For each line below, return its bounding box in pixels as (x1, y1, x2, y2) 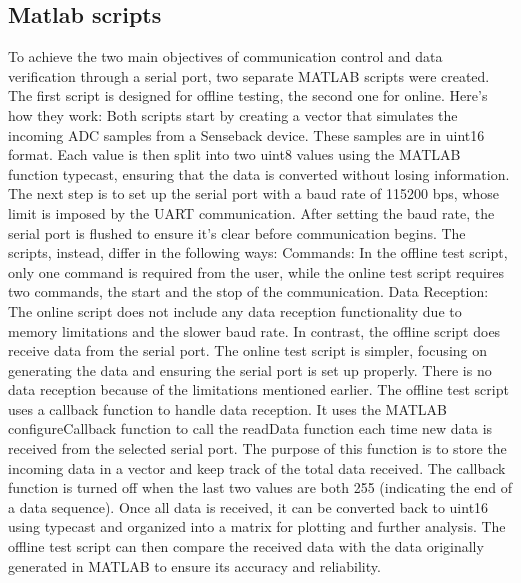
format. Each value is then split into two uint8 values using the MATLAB (8, 144, 461, 165)
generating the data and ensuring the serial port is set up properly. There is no (8, 359, 492, 380)
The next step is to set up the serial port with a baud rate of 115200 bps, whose (8, 183, 499, 204)
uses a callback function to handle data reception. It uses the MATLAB (8, 398, 447, 419)
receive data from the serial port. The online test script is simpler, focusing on (8, 340, 488, 361)
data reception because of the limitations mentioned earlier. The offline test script (8, 379, 509, 400)
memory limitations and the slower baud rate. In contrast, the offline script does (8, 320, 501, 341)
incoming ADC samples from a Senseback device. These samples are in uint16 (8, 124, 485, 145)
